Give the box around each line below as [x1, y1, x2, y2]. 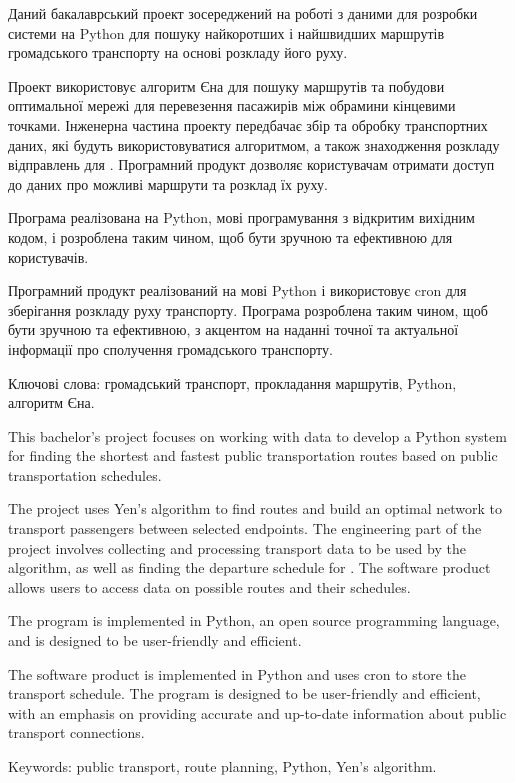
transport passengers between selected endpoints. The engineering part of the [8, 518, 482, 539]
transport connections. [8, 722, 145, 743]
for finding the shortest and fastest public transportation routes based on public [8, 445, 498, 466]
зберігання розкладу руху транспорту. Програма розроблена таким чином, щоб [8, 299, 488, 320]
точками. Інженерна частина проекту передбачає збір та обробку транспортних [8, 114, 488, 135]
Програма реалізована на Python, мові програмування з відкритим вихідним [8, 207, 475, 228]
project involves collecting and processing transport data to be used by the [8, 537, 466, 558]
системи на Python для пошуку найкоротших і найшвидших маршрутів [8, 22, 445, 43]
